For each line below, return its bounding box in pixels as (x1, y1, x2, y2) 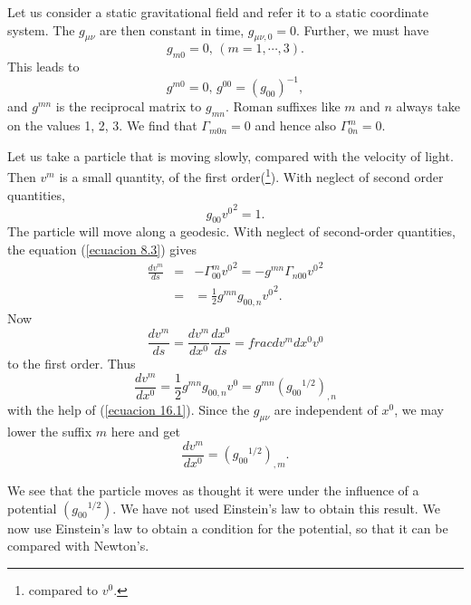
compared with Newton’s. (7, 536, 149, 555)
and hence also (255, 116, 337, 135)
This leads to (7, 57, 80, 76)
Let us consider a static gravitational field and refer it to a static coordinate (7, 3, 429, 21)
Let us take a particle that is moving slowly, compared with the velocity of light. (7, 146, 454, 165)
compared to (28, 580, 99, 599)
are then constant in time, (99, 20, 245, 39)
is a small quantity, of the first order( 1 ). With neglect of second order (59, 165, 444, 186)
